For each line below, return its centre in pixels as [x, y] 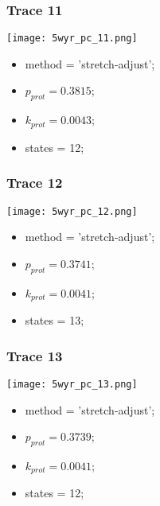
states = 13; [55, 320]
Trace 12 [35, 183]
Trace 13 [35, 355]
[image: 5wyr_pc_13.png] [72, 384]
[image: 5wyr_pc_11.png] [72, 39]
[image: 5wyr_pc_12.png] [72, 211]
